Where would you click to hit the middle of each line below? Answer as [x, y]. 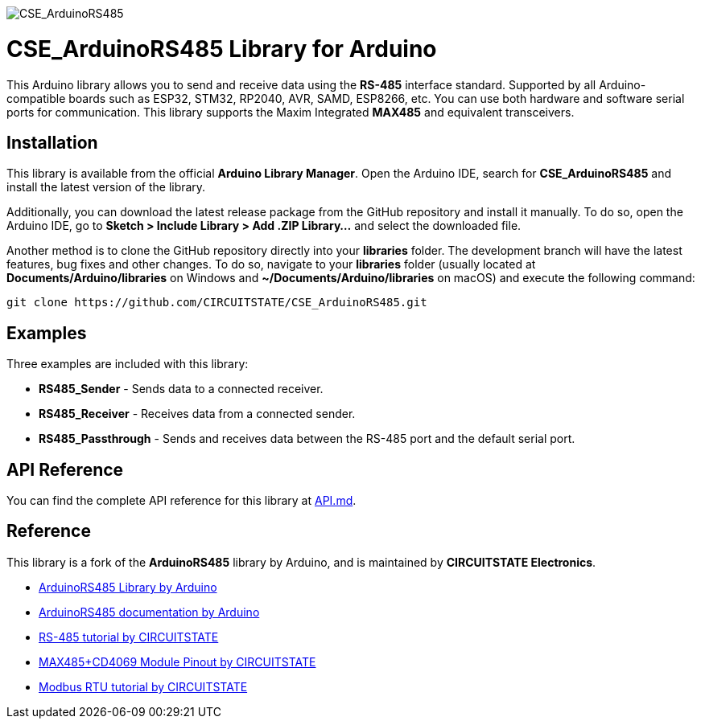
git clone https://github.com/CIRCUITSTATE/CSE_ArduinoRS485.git [217, 303]
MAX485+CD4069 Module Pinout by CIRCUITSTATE [177, 662]
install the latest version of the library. [106, 187]
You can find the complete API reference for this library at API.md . [181, 501]
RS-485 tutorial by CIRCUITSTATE [129, 637]
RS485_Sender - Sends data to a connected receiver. [181, 389]
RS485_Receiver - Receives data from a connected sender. [197, 414]
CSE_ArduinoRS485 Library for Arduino [222, 49]
